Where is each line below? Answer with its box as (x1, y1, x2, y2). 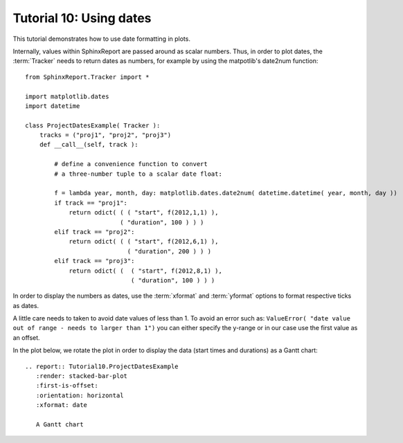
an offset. (12, 333, 41, 342)
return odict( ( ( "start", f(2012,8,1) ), (69, 266, 223, 275)
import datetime (25, 102, 80, 110)
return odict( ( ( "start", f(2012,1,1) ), (69, 208, 219, 217)
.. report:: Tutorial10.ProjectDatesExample (25, 362, 179, 370)
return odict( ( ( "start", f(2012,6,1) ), (69, 237, 219, 246)
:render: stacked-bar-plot (35, 372, 128, 380)
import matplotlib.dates (25, 92, 109, 100)
